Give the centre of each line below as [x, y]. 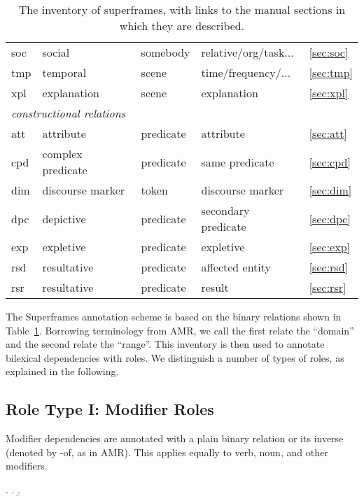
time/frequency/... [246, 72]
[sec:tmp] [331, 72]
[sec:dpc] [330, 218]
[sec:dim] [330, 190]
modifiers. [27, 466]
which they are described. [182, 26]
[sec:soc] [329, 52]
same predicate [238, 162]
